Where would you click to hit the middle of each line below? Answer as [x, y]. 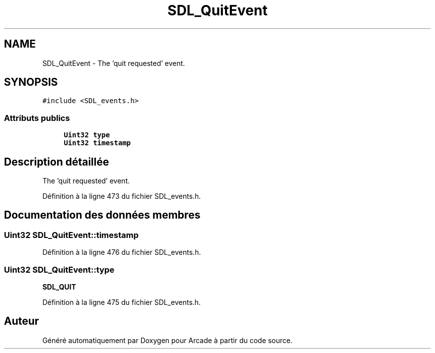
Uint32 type [87, 135]
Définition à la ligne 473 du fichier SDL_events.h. [122, 196]
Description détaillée [57, 162]
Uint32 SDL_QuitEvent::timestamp [71, 235]
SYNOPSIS [31, 82]
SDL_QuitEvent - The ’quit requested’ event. [114, 63]
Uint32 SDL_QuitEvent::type [59, 269]
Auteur [22, 321]
